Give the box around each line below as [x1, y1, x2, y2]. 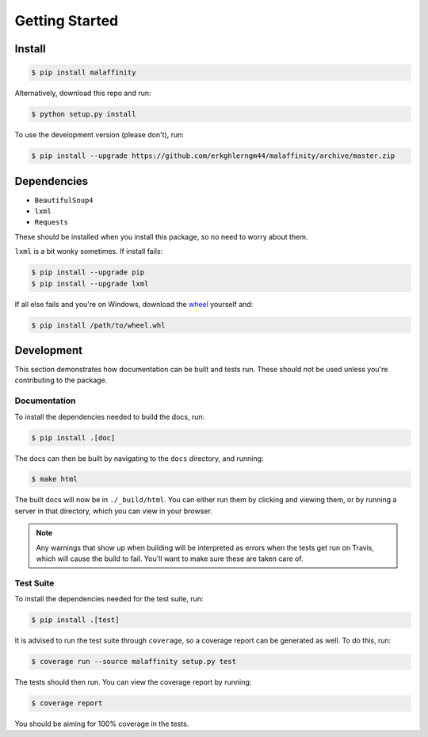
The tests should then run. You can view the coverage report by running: [14, 678, 252, 687]
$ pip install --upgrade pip [31, 268, 145, 277]
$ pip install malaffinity [31, 68, 136, 77]
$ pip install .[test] [31, 616, 120, 624]
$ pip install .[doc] [31, 433, 116, 442]
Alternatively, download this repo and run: [14, 88, 151, 98]
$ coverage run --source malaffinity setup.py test [31, 657, 237, 666]
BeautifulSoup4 [34, 195, 94, 205]
